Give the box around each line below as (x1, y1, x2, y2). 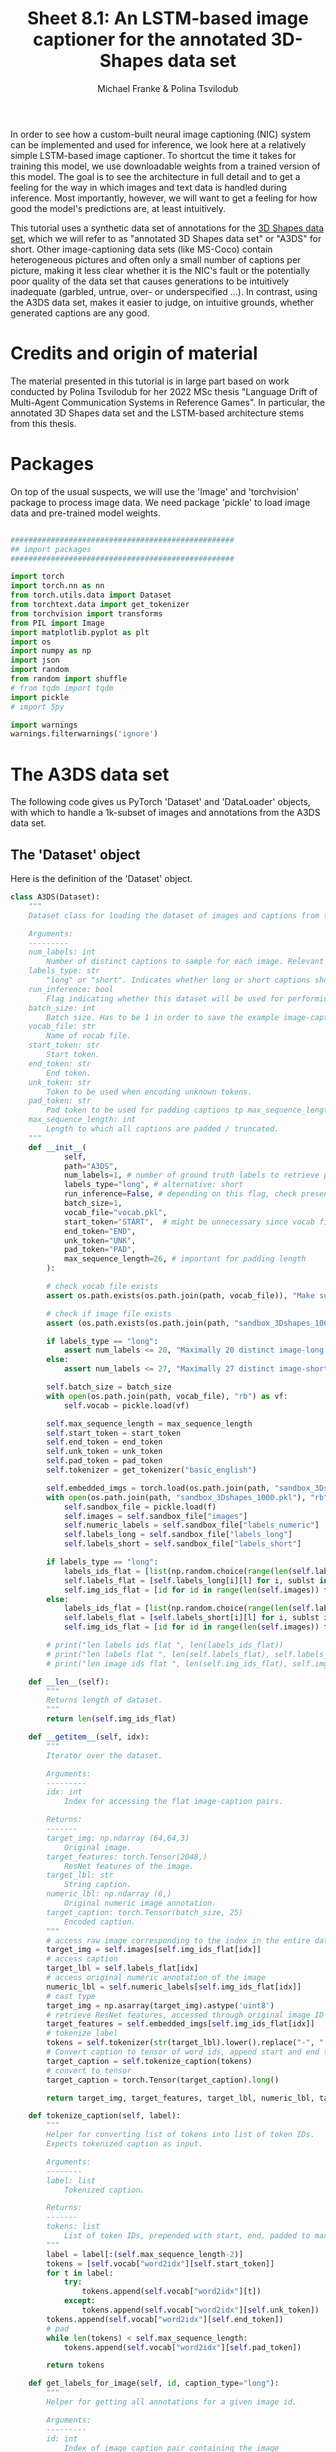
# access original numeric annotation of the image (46, 1973, 267, 1983)
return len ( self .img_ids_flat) (46, 1714, 177, 1724)
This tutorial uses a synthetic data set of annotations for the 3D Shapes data (10, 222, 325, 234)
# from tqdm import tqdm (10, 683, 114, 693)
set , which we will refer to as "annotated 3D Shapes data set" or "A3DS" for (10, 232, 322, 244)
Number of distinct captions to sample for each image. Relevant (46, 957, 325, 967)
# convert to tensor (46, 2065, 132, 2076)
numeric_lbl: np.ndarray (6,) (46, 1889, 172, 1899)
